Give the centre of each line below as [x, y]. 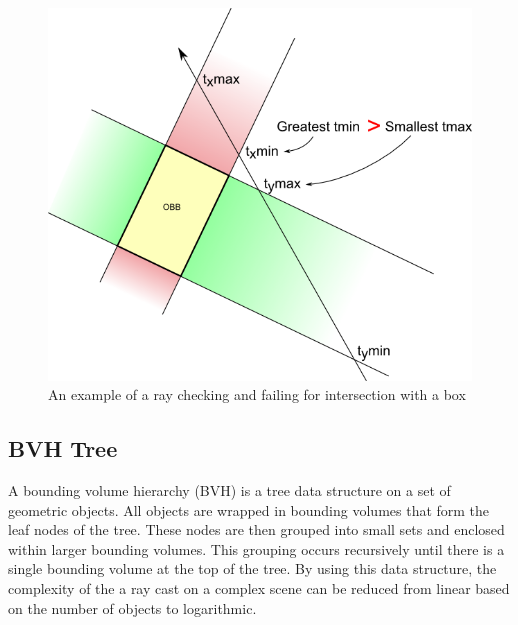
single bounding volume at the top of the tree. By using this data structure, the [252, 568]
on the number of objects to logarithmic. [132, 607]
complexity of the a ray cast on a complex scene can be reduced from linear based [259, 588]
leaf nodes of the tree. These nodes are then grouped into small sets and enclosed [256, 529]
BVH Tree [63, 448]
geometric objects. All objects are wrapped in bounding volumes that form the [249, 509]
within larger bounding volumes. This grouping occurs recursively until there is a [256, 548]
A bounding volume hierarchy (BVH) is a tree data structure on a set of [229, 490]
